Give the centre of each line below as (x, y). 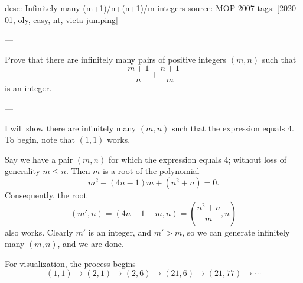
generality (22, 171)
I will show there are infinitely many (71, 128)
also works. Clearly (39, 232)
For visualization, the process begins (70, 263)
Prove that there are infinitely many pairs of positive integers (116, 59)
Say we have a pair (39, 159)
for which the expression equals (165, 159)
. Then (78, 171)
